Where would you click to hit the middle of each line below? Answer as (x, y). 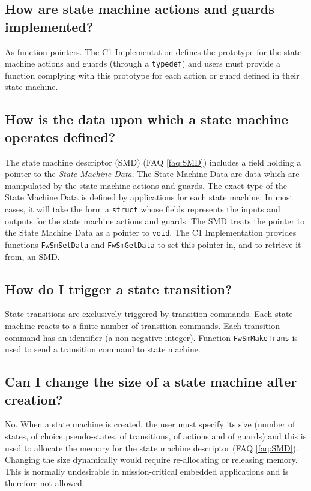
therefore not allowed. (45, 483)
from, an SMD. (32, 256)
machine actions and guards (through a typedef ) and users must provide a (143, 63)
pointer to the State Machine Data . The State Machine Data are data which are (152, 174)
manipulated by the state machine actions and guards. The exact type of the (146, 185)
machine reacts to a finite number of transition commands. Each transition (142, 325)
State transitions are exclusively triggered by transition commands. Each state (149, 314)
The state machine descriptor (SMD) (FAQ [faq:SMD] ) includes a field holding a (153, 162)
